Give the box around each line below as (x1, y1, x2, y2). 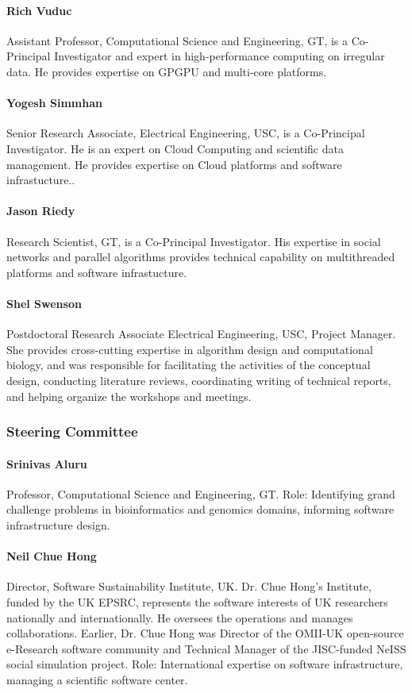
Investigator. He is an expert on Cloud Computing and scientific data (6, 140, 344, 156)
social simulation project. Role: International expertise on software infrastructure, (6, 656, 403, 672)
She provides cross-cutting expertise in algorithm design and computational (6, 341, 373, 357)
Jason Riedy (6, 202, 75, 219)
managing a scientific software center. (6, 671, 188, 687)
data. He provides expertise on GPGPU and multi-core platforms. (6, 63, 327, 79)
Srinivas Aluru (6, 455, 87, 472)
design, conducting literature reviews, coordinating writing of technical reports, (6, 372, 391, 388)
